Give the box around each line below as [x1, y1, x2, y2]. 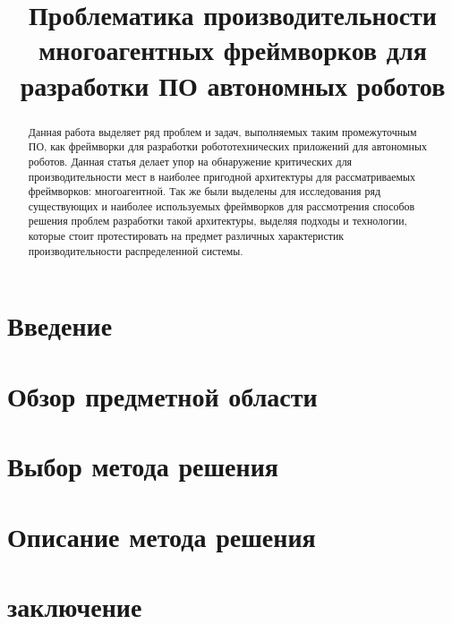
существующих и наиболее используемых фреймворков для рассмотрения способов [28, 198, 415, 213]
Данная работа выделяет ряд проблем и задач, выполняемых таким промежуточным [28, 124, 417, 139]
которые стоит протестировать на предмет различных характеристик [28, 228, 345, 244]
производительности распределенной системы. [28, 243, 243, 258]
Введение [7, 307, 113, 344]
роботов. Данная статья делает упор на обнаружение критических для [28, 153, 353, 168]
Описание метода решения [7, 517, 316, 554]
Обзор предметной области [7, 377, 318, 414]
